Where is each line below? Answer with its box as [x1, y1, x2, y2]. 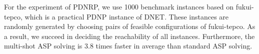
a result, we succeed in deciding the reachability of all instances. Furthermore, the [4, 30, 255, 41]
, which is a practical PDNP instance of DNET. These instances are [20, 11, 229, 21]
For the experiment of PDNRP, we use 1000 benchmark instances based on [4, 1, 234, 11]
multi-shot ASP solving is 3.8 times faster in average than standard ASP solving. [4, 40, 252, 51]
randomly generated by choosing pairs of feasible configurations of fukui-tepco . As [4, 21, 255, 31]
